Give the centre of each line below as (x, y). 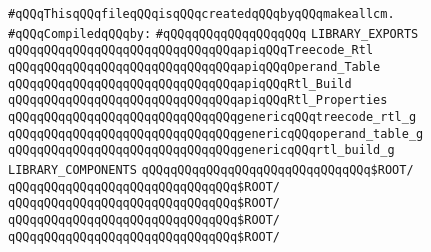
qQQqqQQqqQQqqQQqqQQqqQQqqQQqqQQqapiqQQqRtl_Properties (198, 100)
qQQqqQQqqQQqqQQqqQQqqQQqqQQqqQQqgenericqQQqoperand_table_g (216, 133)
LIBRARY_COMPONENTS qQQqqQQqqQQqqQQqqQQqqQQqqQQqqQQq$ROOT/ (211, 169)
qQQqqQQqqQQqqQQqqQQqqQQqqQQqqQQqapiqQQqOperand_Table (194, 66)
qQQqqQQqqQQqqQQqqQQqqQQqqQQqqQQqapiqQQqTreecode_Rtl (191, 50)
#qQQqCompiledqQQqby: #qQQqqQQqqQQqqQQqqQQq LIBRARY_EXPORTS (213, 33)
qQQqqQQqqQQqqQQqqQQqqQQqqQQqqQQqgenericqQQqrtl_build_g (201, 150)
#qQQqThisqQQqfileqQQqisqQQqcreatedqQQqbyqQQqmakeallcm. (201, 14)
